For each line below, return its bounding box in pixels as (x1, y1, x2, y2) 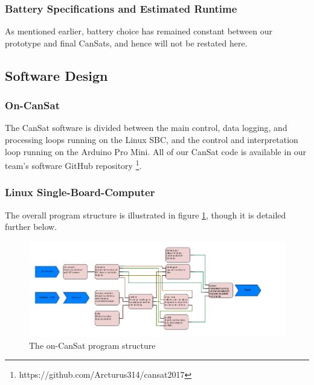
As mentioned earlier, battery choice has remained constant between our (5, 25, 272, 37)
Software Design (5, 66, 108, 84)
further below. (5, 220, 57, 233)
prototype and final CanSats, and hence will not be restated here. (5, 36, 248, 49)
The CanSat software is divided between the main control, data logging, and (5, 121, 287, 134)
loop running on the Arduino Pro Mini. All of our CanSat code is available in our (5, 145, 307, 157)
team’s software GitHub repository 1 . (5, 157, 142, 171)
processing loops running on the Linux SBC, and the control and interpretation (5, 133, 298, 145)
